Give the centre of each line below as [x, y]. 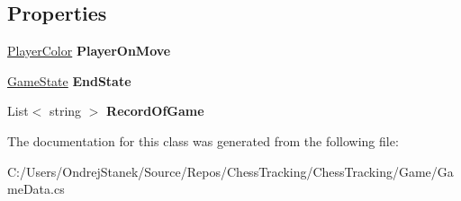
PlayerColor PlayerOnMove [89, 51]
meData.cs [36, 189]
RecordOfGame [155, 111]
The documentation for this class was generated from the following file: [203, 140]
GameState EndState [69, 80]
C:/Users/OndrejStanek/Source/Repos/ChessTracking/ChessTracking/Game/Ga [230, 171]
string [65, 111]
